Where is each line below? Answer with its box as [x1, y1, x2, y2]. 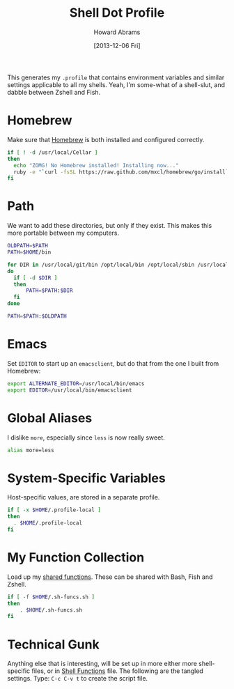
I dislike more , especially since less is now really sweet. [7, 433, 165, 442]
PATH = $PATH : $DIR [25, 287, 73, 294]
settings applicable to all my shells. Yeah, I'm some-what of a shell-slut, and [7, 80, 225, 88]
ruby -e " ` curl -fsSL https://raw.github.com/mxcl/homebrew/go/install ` [13, 169, 229, 176]
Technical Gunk [7, 636, 100, 652]
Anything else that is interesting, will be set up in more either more [7, 660, 197, 668]
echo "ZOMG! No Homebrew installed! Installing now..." [13, 162, 179, 169]
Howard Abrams [93, 28, 141, 36]
